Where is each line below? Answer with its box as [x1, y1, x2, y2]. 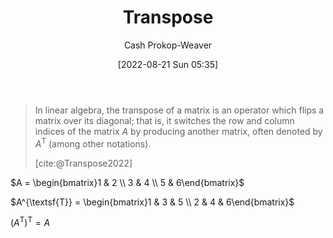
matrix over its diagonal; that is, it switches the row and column [34, 114, 295, 126]
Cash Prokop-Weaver [123, 39, 213, 51]
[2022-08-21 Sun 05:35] [117, 58, 219, 70]
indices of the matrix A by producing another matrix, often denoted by [34, 125, 323, 137]
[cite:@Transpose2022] [34, 157, 133, 169]
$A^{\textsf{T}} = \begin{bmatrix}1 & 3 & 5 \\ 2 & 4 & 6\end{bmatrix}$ [10, 196, 295, 208]
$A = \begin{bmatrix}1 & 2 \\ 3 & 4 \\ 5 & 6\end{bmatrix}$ [10, 176, 245, 188]
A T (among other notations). [34, 136, 152, 150]
